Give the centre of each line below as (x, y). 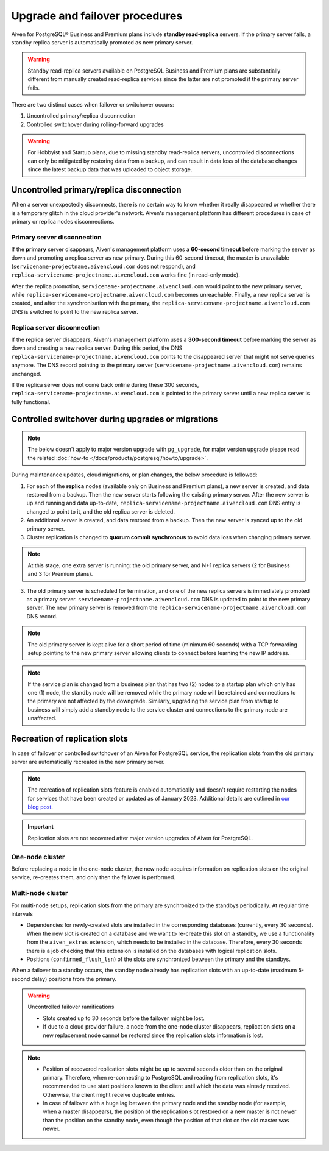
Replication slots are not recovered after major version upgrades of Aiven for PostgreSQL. (140, 838)
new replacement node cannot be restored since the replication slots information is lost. (153, 1035)
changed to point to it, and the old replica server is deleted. (101, 511)
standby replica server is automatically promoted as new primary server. (102, 42)
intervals (22, 913)
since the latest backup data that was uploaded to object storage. (110, 169)
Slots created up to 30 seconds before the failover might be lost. (124, 1018)
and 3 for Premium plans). (60, 574)
